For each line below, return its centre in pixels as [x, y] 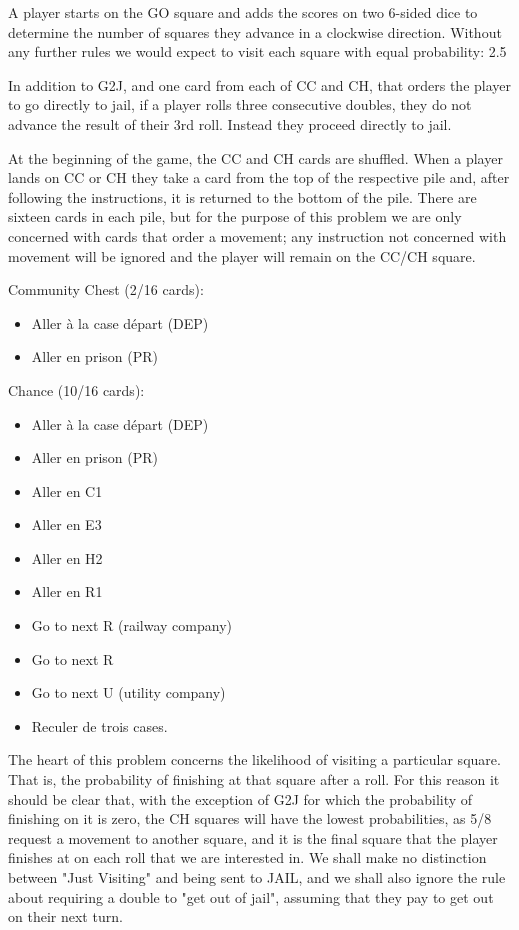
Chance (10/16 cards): [76, 389]
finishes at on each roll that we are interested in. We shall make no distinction [247, 857]
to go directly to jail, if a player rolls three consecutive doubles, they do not [240, 104]
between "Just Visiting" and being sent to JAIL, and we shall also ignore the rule [257, 877]
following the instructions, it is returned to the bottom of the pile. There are [242, 196]
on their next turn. [65, 916]
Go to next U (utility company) [128, 692]
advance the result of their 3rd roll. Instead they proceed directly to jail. [230, 123]
